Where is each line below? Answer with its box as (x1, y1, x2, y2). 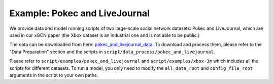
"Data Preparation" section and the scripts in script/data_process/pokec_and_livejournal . (9, 49, 215, 55)
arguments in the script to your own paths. (9, 72, 98, 78)
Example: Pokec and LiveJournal (9, 8, 150, 19)
